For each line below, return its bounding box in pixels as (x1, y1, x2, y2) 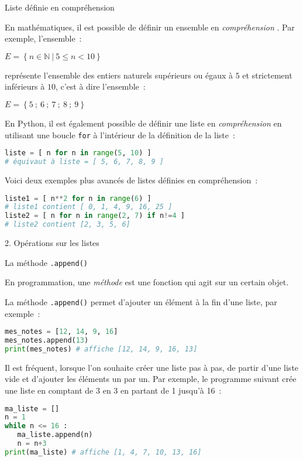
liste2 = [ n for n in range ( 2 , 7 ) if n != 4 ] (5, 211, 185, 220)
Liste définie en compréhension (5, 1, 115, 13)
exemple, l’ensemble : (5, 32, 82, 45)
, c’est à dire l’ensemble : (55, 80, 146, 93)
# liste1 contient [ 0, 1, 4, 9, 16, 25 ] (5, 203, 173, 211)
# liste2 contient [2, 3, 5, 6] (5, 220, 130, 229)
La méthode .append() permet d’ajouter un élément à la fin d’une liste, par (5, 295, 277, 308)
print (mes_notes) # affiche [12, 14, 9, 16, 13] (5, 344, 198, 353)
